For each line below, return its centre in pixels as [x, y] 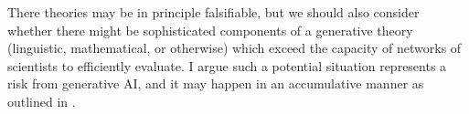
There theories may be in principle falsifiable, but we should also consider [213, 12]
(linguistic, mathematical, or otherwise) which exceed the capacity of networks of [234, 48]
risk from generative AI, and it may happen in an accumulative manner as [216, 83]
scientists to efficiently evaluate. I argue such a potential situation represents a [227, 65]
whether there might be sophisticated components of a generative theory [210, 30]
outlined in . [42, 101]
